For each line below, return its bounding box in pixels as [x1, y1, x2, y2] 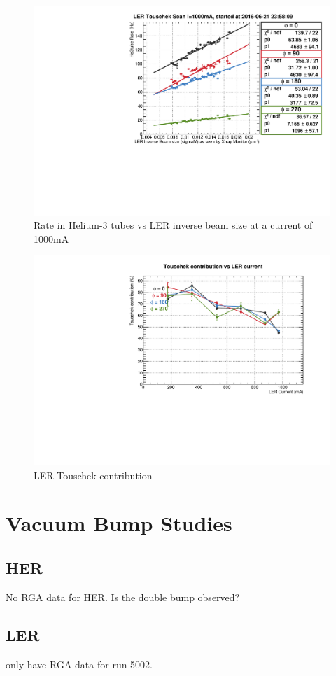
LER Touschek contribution [34, 467, 153, 482]
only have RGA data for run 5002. [6, 656, 153, 671]
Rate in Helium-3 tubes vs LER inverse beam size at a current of [34, 218, 313, 232]
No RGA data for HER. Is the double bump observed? [6, 589, 240, 604]
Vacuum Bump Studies [6, 509, 232, 537]
